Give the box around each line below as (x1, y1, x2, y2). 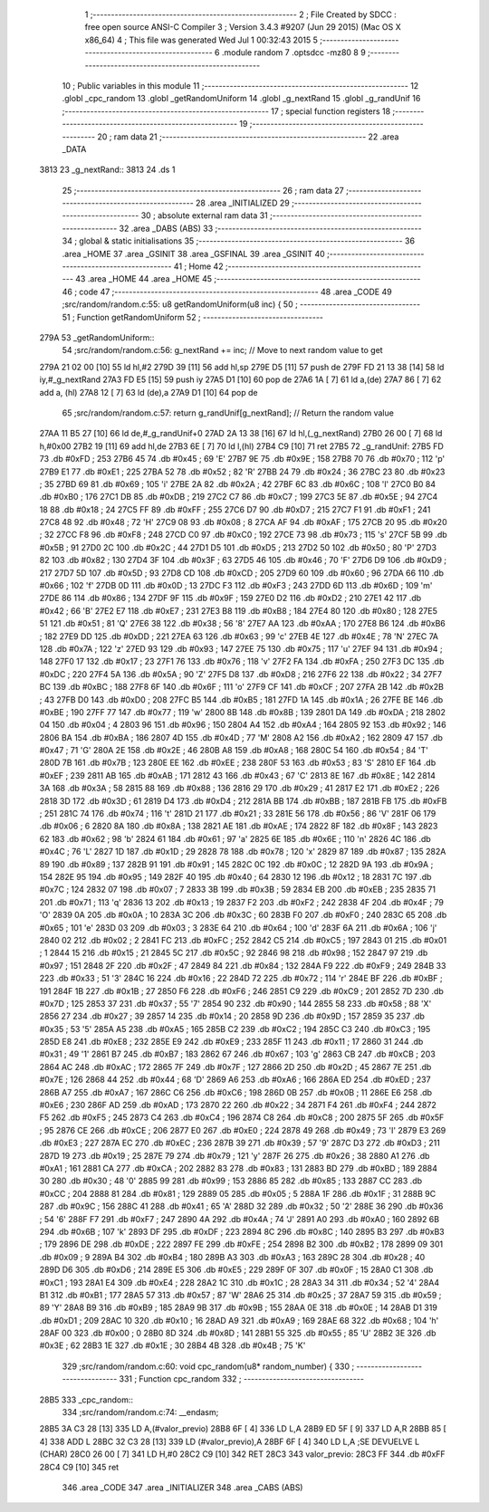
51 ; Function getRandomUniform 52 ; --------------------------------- (62, 311, 324, 322)
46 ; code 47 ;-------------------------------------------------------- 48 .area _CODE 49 (62, 286, 393, 297)
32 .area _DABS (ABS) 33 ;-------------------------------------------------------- (119, 223, 422, 234)
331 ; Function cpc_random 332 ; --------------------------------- (119, 1373, 364, 1384)
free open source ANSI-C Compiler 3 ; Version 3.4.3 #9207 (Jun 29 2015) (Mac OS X (84, 22, 402, 33)
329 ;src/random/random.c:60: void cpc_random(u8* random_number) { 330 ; (62, 1361, 355, 1372)
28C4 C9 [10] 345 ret (39, 1461, 120, 1472)
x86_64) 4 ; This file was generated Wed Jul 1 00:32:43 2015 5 (84, 34, 319, 45)
